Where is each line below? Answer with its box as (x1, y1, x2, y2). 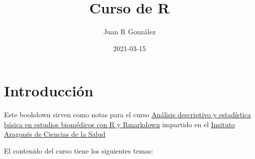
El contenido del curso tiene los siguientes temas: (4, 146, 153, 156)
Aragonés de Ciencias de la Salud (4, 129, 106, 139)
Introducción (4, 80, 94, 101)
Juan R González (103, 26, 156, 37)
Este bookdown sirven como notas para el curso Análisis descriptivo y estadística (4, 109, 251, 120)
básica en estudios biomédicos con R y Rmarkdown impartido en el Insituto (4, 119, 235, 129)
